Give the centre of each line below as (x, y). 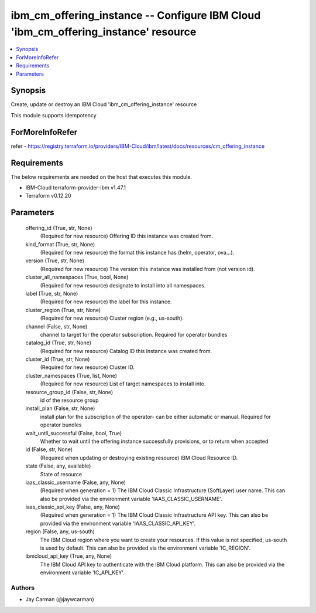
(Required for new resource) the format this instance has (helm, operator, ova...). (137, 252)
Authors (23, 588)
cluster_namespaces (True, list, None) (71, 375)
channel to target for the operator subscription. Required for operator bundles (134, 334)
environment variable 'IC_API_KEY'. (83, 573)
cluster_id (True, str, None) (58, 359)
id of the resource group (69, 400)
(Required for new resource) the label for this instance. (106, 302)
